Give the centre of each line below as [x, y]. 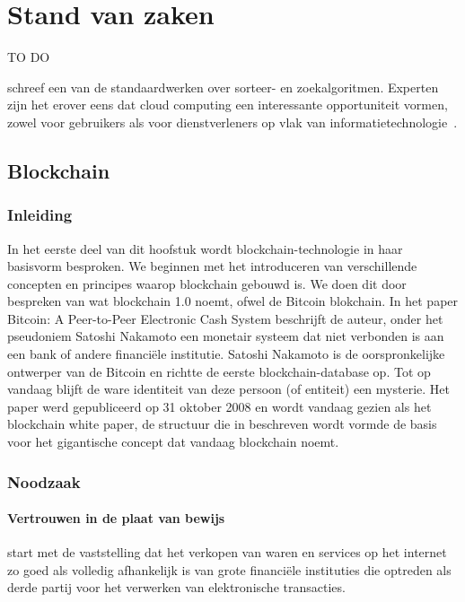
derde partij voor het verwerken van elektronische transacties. [176, 587]
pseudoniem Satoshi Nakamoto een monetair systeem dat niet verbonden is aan [226, 336]
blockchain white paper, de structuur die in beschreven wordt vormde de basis [222, 424]
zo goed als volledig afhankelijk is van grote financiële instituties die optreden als [229, 569]
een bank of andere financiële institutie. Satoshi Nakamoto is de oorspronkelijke [226, 354]
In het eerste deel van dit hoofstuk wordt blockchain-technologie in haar [205, 248]
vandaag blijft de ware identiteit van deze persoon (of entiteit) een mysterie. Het [228, 389]
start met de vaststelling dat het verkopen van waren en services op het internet [227, 552]
